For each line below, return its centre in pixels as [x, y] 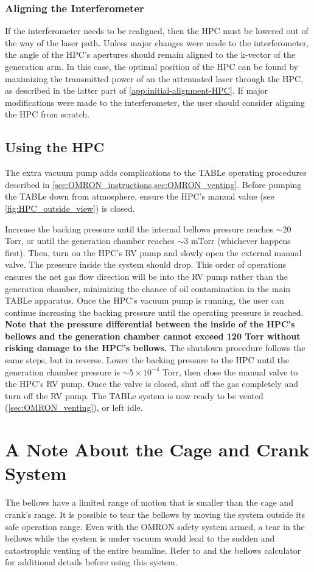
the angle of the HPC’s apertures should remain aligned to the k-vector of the [150, 54]
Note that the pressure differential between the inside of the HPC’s [150, 324]
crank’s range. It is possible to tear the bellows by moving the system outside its [155, 514]
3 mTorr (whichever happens [237, 241]
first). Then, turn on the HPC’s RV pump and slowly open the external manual [153, 252]
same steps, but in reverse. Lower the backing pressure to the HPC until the [147, 360]
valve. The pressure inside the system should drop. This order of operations [146, 264]
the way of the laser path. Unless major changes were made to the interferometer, [157, 42]
